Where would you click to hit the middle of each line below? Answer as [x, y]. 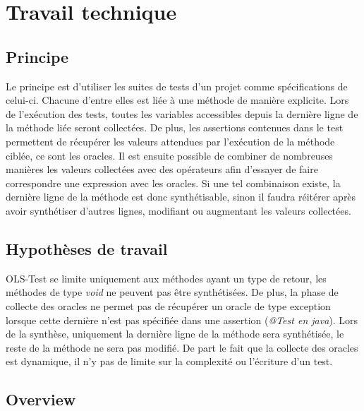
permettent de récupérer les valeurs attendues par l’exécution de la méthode [170, 141]
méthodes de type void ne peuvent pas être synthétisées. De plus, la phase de [172, 292]
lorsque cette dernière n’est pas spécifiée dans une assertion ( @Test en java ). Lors [182, 320]
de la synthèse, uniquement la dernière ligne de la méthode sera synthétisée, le [175, 334]
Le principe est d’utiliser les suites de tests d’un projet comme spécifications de [177, 86]
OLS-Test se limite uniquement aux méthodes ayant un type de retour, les [166, 278]
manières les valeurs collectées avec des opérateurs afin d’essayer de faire [162, 169]
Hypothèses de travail [87, 248]
